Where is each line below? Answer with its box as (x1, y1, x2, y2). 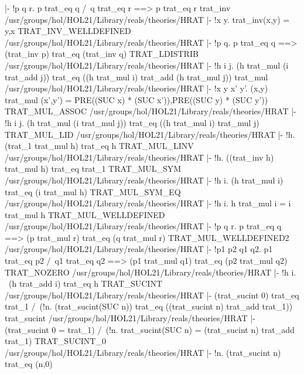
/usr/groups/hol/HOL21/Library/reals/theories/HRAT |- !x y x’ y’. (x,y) (5, 82, 268, 94)
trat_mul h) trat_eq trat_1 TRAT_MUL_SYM (5, 162, 182, 175)
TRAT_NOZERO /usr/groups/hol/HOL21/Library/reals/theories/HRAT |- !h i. (5, 266, 296, 278)
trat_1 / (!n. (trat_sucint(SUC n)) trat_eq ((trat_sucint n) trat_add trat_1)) (5, 300, 293, 312)
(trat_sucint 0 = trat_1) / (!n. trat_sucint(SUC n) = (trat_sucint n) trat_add (5, 323, 295, 335)
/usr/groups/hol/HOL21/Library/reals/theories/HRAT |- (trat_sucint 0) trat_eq (5, 288, 299, 301)
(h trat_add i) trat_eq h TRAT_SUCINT (8, 277, 163, 290)
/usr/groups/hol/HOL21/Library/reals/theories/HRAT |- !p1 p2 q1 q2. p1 (5, 243, 273, 255)
